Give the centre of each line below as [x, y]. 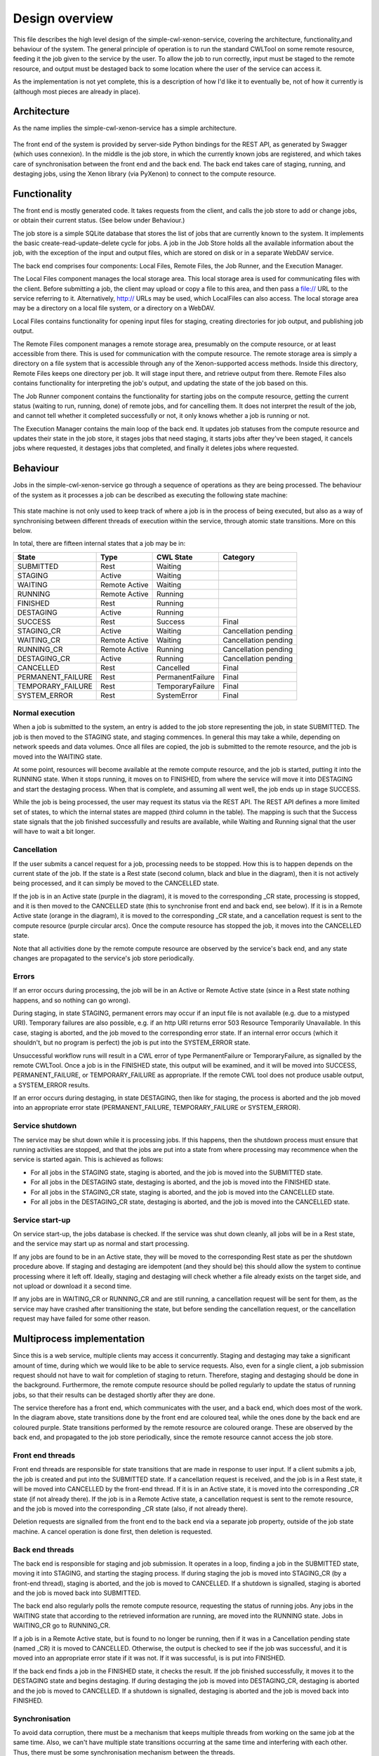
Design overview [63, 18]
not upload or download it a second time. [72, 1286]
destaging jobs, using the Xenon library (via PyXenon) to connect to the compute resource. [145, 173]
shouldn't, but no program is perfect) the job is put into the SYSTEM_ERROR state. [132, 1042]
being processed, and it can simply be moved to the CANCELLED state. [116, 883]
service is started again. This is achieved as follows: [88, 1160]
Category [239, 557]
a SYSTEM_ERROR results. [52, 1085]
